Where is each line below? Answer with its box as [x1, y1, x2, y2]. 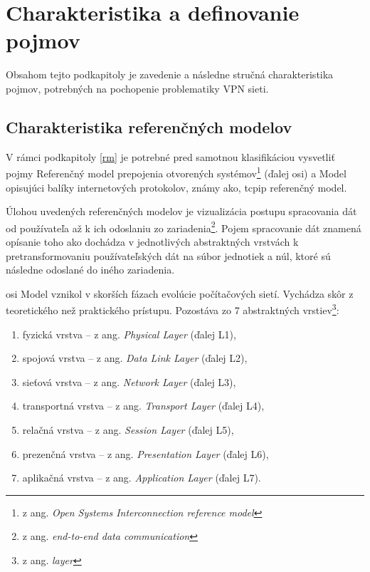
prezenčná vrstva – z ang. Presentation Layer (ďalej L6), [22, 446, 269, 461]
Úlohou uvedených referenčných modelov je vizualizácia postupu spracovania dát [6, 204, 357, 219]
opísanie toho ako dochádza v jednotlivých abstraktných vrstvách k [6, 234, 299, 249]
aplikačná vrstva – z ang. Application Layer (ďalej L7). [22, 470, 261, 485]
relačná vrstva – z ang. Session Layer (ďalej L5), [22, 422, 234, 437]
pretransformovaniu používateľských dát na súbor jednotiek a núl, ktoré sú [6, 248, 331, 263]
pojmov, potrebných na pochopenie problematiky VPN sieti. [6, 80, 269, 95]
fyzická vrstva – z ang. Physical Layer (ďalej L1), [22, 326, 236, 341]
